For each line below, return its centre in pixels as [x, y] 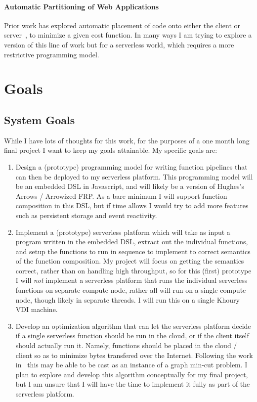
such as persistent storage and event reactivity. [86, 215]
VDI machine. [37, 309]
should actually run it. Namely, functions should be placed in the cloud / [126, 345]
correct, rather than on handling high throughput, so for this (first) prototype [133, 270]
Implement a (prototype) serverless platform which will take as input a [123, 232]
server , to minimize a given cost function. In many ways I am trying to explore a [128, 35]
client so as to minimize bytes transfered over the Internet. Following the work [134, 355]
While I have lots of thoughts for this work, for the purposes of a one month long [127, 140]
